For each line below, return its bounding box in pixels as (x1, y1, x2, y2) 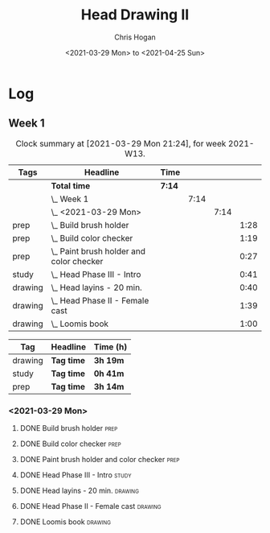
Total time (51, 180, 91, 191)
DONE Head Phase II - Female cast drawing (19, 502, 162, 511)
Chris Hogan (113, 32, 157, 42)
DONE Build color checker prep (19, 439, 122, 448)
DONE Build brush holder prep (19, 424, 118, 433)
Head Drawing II (80, 6, 190, 24)
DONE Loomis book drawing (19, 517, 111, 527)
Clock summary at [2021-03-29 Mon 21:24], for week (15, 138, 227, 149)
